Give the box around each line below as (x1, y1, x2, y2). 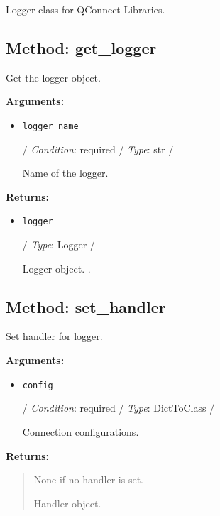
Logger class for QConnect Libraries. (6, 2, 165, 16)
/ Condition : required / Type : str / (22, 141, 174, 156)
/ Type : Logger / (22, 237, 95, 252)
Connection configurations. (22, 424, 139, 439)
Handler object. (33, 495, 101, 510)
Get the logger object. (6, 70, 101, 84)
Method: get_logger (6, 36, 157, 58)
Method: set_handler (6, 295, 166, 317)
